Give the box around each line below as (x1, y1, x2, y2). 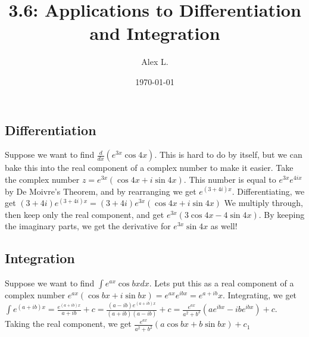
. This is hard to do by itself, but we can (154, 148, 302, 161)
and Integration (89, 21, 220, 45)
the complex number (5, 173, 80, 185)
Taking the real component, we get (5, 317, 132, 330)
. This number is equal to (183, 173, 276, 185)
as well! (210, 220, 238, 232)
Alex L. (141, 55, 168, 68)
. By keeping (258, 208, 305, 220)
